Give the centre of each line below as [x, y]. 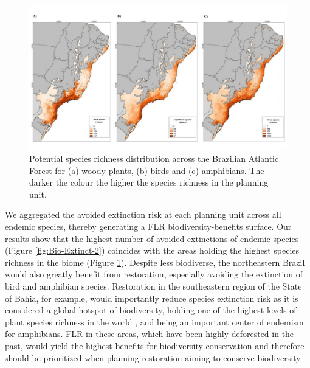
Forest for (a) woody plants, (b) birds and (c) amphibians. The [147, 170]
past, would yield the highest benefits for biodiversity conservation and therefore [155, 345]
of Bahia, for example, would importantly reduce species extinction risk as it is [152, 298]
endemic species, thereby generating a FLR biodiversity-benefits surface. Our [148, 227]
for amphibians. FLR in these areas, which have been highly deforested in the [150, 334]
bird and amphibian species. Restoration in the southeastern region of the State [153, 286]
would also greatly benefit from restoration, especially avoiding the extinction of [154, 274]
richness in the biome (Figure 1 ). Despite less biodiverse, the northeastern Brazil [155, 262]
